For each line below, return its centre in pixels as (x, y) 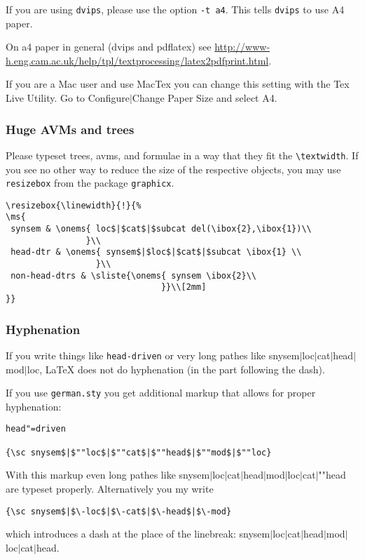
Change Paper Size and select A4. (205, 98)
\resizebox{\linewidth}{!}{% (74, 205)
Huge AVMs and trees (70, 129)
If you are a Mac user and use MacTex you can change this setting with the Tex (178, 84)
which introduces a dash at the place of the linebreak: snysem (138, 534)
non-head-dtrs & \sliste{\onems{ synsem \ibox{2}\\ (133, 275)
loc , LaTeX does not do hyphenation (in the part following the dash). (176, 369)
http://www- (242, 47)
